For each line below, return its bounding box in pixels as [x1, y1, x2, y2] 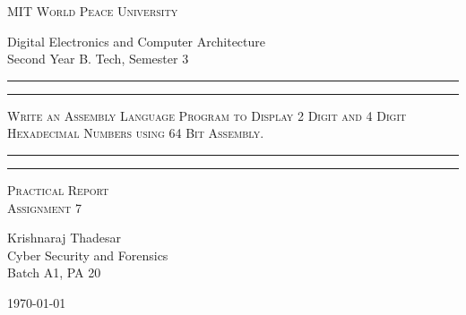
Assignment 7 [7, 198, 82, 217]
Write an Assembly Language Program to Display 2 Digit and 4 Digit [7, 106, 407, 124]
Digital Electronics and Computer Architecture [7, 31, 266, 50]
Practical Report [7, 180, 109, 199]
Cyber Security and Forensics [7, 245, 168, 264]
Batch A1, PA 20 [7, 263, 101, 282]
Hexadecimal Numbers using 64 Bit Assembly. [7, 123, 264, 142]
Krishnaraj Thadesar [7, 228, 122, 247]
